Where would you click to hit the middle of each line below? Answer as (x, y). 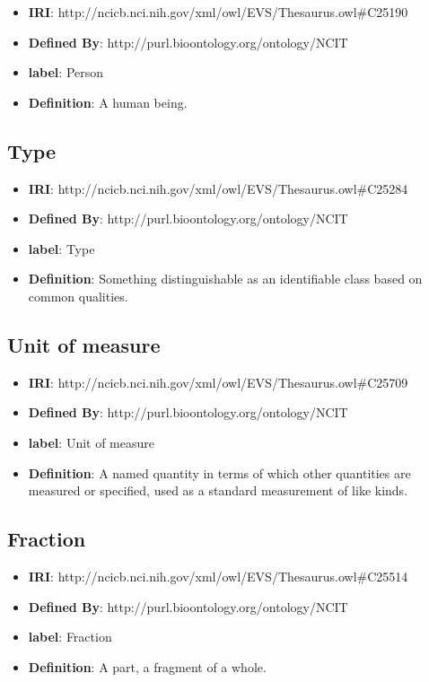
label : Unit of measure (91, 442)
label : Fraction (70, 637)
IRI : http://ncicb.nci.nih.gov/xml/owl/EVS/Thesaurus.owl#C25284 (218, 188)
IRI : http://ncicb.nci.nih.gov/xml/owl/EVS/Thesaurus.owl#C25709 (218, 382)
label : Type (61, 248)
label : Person (66, 72)
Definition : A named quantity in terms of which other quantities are (219, 472)
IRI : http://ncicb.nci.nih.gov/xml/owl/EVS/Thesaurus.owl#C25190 (218, 12)
